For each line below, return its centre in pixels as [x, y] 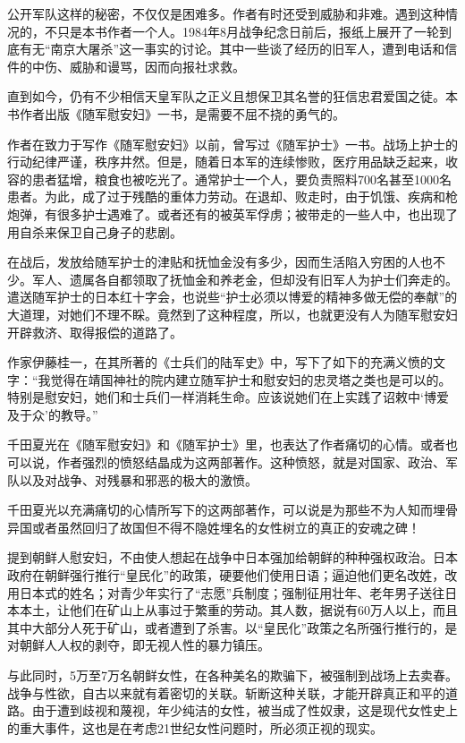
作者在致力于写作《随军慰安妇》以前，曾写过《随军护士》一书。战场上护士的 [232, 144]
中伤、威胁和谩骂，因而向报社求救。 [138, 66]
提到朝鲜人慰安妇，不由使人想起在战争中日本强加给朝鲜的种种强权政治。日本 [232, 557]
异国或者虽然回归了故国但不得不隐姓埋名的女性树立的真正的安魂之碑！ [214, 527]
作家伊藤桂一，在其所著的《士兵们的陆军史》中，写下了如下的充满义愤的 [220, 362]
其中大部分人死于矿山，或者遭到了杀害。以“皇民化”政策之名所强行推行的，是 [232, 627]
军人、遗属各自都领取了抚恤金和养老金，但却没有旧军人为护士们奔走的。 [245, 279]
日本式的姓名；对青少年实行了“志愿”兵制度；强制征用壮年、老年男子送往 [232, 592]
